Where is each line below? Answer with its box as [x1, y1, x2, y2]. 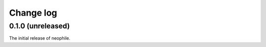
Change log [9, 7, 58, 18]
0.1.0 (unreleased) [9, 22, 70, 30]
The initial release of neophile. [9, 35, 71, 41]
